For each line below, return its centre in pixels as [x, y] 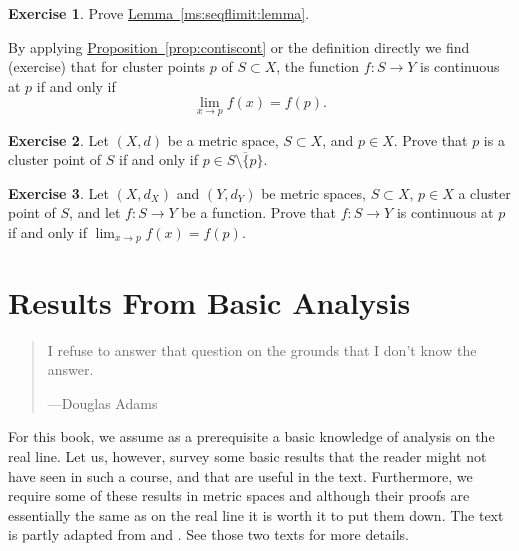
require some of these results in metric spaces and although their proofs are [239, 495]
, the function [318, 66]
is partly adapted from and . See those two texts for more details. [209, 534]
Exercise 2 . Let [58, 139]
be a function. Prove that [258, 212]
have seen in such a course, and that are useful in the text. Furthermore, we [240, 475]
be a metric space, [223, 139]
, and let [95, 212]
